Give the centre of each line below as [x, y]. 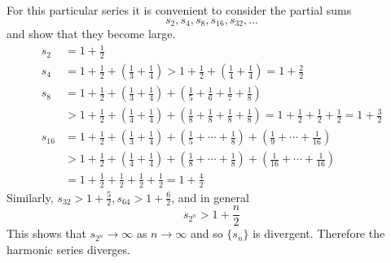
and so [206, 233]
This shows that [46, 233]
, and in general [210, 197]
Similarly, [30, 197]
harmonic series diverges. [68, 250]
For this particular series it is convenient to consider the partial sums [179, 10]
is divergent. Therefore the [319, 233]
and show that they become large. [91, 34]
